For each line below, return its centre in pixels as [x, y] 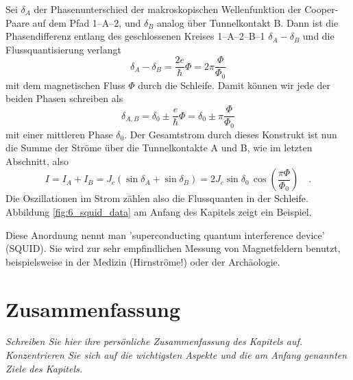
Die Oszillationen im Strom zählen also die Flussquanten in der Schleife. [157, 198]
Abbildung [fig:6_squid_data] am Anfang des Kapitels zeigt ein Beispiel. [159, 211]
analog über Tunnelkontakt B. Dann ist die [248, 22]
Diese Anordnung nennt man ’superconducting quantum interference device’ [165, 235]
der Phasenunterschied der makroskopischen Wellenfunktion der [168, 9]
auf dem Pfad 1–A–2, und [87, 22]
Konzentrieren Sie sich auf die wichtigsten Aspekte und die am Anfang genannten [176, 355]
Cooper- [321, 9]
